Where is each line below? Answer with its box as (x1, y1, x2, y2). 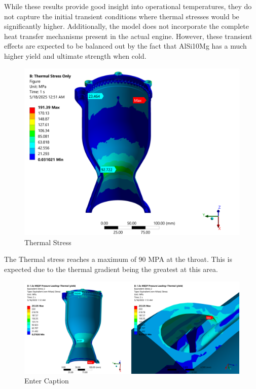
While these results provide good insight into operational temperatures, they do (4, 1, 252, 11)
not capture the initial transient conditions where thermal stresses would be (4, 11, 239, 21)
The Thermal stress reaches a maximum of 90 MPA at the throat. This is (4, 254, 232, 264)
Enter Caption (24, 375, 69, 386)
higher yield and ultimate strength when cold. (4, 50, 147, 61)
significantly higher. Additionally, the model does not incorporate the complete (4, 21, 249, 31)
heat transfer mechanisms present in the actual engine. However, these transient (4, 30, 252, 41)
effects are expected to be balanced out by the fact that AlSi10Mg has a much (4, 41, 247, 51)
